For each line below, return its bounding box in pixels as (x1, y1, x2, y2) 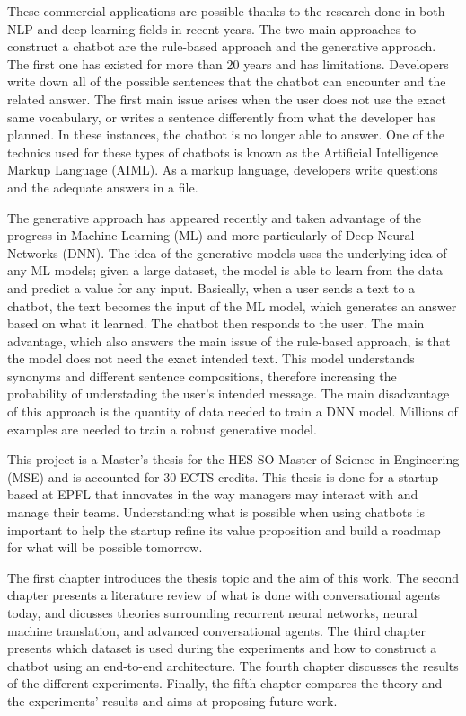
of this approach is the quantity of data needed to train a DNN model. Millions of (7, 402, 458, 421)
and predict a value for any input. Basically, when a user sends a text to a (7, 278, 416, 297)
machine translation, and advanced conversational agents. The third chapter (7, 621, 426, 640)
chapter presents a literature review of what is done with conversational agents (7, 586, 441, 604)
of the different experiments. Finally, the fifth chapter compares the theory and (7, 674, 443, 693)
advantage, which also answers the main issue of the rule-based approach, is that (7, 331, 451, 350)
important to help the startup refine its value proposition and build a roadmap (7, 520, 441, 539)
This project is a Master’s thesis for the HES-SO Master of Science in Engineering (7, 450, 460, 469)
